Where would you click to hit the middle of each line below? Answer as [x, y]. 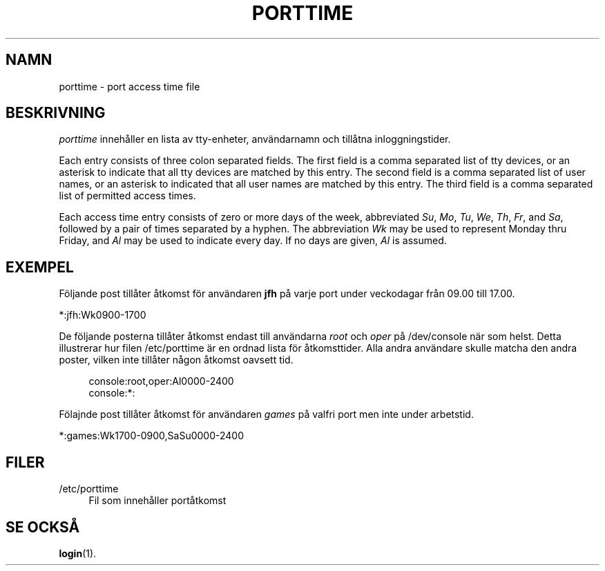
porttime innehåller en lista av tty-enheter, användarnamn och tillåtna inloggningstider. [255, 139]
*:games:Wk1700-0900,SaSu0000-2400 [151, 436]
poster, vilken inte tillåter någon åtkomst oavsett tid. [176, 360]
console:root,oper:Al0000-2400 [161, 381]
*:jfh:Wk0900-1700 [103, 315]
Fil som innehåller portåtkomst [157, 501]
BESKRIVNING [56, 113]
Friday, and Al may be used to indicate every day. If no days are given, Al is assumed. [253, 241]
